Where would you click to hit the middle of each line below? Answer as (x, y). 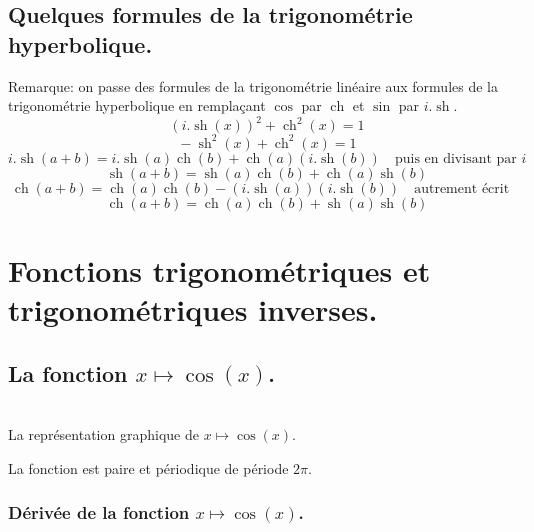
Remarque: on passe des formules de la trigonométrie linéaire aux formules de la (253, 85)
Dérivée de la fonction (99, 512)
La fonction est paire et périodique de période (148, 467)
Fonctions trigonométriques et (219, 269)
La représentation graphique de (103, 434)
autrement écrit (462, 188)
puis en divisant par (455, 158)
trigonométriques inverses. (193, 309)
